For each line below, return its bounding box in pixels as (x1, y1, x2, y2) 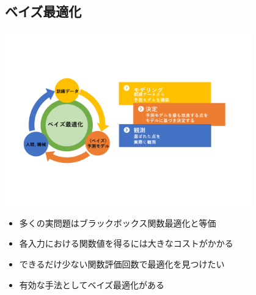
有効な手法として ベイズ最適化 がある (19, 278, 164, 291)
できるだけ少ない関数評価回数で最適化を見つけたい (19, 258, 225, 271)
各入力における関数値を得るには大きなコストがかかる (19, 237, 233, 250)
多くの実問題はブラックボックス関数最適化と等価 (19, 216, 216, 229)
